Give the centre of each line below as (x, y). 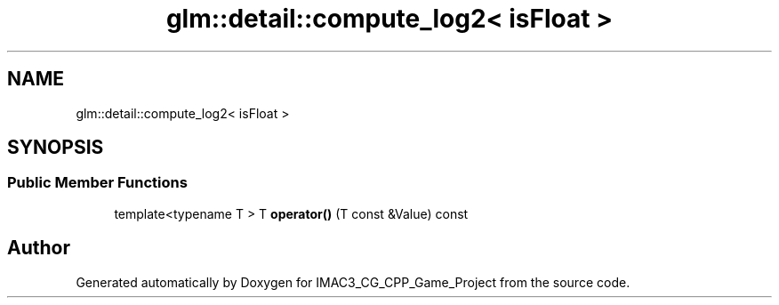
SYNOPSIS (56, 148)
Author (39, 248)
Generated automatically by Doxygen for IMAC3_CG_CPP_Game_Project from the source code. (353, 282)
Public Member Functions (97, 183)
